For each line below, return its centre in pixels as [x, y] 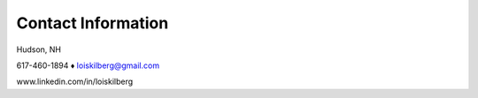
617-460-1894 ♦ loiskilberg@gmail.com [88, 65]
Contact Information [93, 23]
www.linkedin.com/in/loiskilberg [75, 82]
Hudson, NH [39, 49]
